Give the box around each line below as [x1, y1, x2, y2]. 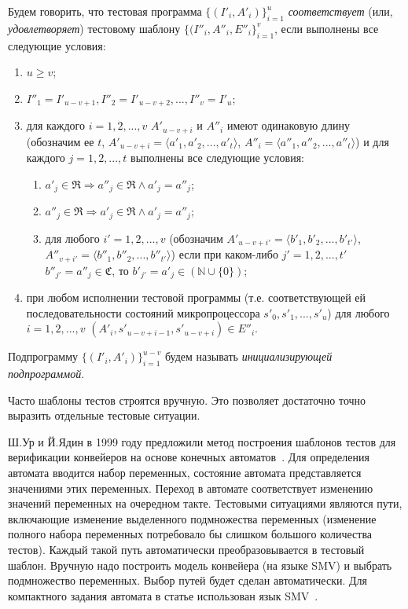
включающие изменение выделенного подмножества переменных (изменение [8, 510, 377, 526]
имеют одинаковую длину [226, 117, 350, 134]
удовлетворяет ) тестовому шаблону [8, 20, 181, 36]
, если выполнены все [274, 20, 379, 36]
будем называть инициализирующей [164, 348, 333, 365]
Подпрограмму [8, 348, 78, 365]
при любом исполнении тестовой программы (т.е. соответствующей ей [26, 289, 366, 305]
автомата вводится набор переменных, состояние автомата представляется [8, 464, 362, 480]
